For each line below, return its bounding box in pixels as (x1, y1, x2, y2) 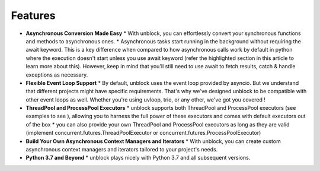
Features (11, 9, 56, 22)
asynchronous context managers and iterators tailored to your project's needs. (25, 146, 218, 153)
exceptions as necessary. (25, 71, 88, 78)
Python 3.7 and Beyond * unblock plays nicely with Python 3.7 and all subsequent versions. (25, 154, 251, 161)
